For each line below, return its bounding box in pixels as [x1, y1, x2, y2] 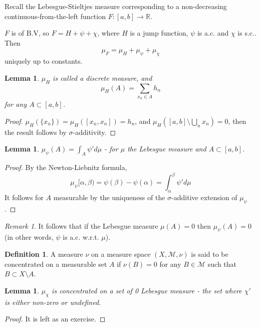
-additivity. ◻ [73, 126, 116, 137]
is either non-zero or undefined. [5, 296, 101, 307]
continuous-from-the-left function [5, 11, 106, 21]
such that [207, 258, 237, 269]
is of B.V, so [11, 28, 50, 38]
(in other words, [5, 232, 54, 242]
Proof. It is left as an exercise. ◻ [5, 313, 106, 324]
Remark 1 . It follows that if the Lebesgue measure [5, 220, 158, 231]
